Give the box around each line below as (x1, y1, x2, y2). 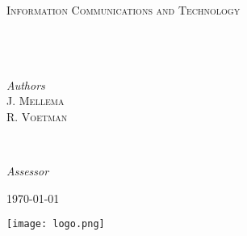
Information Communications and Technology (6, 2, 241, 19)
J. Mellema (6, 92, 65, 109)
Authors (6, 76, 45, 93)
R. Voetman (6, 107, 68, 124)
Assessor (6, 162, 49, 179)
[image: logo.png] (6, 218, 105, 230)
